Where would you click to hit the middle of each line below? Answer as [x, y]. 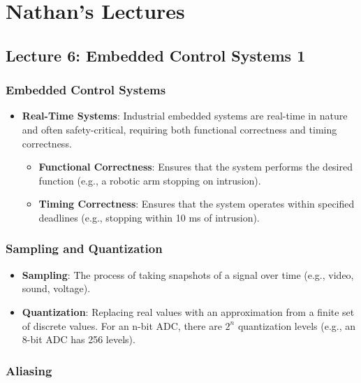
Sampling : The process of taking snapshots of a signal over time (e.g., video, [188, 274]
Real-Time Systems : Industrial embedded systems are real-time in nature [185, 116]
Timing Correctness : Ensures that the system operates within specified [197, 204]
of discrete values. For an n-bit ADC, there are [122, 325]
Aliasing [29, 370]
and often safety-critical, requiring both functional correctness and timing [179, 129]
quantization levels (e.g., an [297, 325]
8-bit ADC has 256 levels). [79, 339]
